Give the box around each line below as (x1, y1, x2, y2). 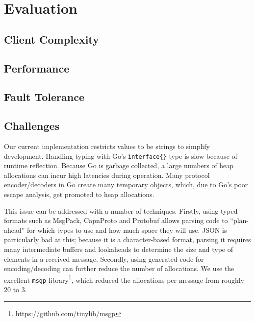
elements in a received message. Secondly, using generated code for (4, 253, 204, 264)
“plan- (230, 215, 249, 225)
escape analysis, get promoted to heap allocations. (4, 189, 154, 199)
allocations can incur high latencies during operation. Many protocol (4, 170, 210, 180)
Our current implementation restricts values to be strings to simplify (4, 141, 210, 151)
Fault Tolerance (4, 89, 85, 104)
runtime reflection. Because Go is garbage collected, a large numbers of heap (4, 160, 234, 171)
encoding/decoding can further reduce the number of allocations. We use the (4, 263, 234, 273)
